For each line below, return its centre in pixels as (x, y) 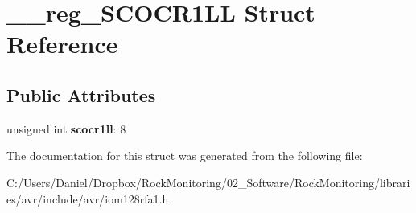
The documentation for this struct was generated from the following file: (185, 156)
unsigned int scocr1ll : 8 (66, 128)
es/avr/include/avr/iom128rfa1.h (88, 198)
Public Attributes (81, 94)
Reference (62, 44)
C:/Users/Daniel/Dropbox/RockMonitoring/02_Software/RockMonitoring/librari (208, 182)
